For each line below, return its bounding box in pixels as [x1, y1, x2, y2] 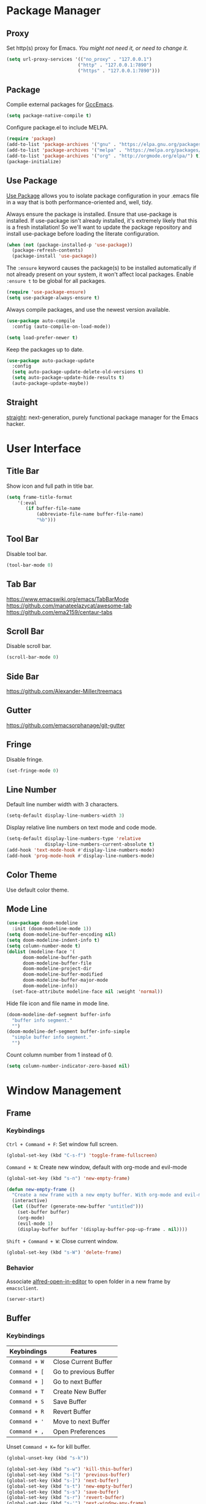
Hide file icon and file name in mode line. [6, 1000, 109, 1007]
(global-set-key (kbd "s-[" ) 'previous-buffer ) [6, 1471, 131, 1478]
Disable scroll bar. [6, 642, 52, 650]
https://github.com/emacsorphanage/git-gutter [6, 722, 126, 729]
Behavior [6, 1263, 34, 1272]
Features [70, 1348, 97, 1356]
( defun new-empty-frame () [6, 1186, 75, 1192]
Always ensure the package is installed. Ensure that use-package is [6, 210, 177, 218]
